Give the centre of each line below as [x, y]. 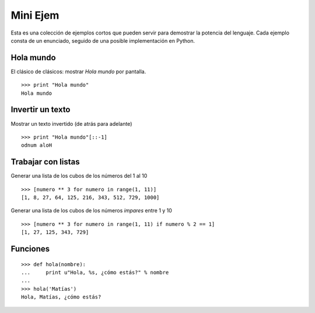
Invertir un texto [41, 110]
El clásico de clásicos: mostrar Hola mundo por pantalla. [78, 71]
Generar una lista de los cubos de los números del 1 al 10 [79, 176]
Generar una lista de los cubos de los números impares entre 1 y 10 [91, 211]
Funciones [30, 249]
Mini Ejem [35, 15]
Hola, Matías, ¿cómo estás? [61, 297]
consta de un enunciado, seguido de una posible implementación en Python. [103, 40]
